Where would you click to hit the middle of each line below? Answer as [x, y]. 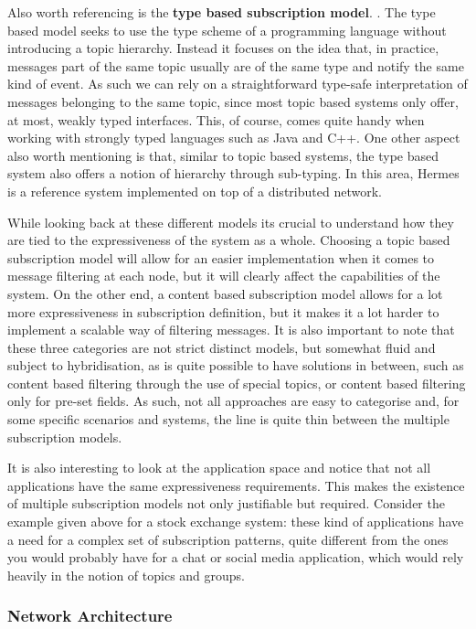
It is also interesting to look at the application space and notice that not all [219, 468]
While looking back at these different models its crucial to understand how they [231, 222]
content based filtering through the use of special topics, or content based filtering [237, 383]
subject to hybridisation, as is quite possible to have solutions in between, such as [236, 365]
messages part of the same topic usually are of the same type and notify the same [236, 65]
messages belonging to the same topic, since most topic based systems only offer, [233, 101]
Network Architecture [90, 616]
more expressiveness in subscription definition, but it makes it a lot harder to [223, 311]
